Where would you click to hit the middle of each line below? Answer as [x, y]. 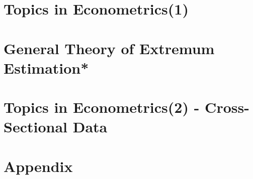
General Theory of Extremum [109, 48]
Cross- [227, 107]
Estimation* [46, 67]
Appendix [38, 166]
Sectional [35, 127]
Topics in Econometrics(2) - [102, 107]
